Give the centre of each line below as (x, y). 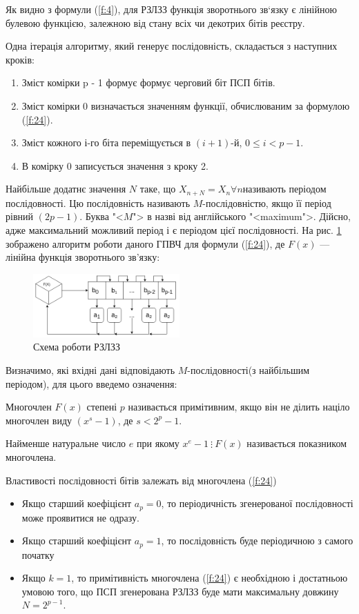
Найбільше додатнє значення (66, 189)
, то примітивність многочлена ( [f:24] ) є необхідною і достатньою (210, 578)
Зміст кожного (51, 142)
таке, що (158, 189)
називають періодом (284, 189)
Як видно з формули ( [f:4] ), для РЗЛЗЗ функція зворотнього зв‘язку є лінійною (171, 9)
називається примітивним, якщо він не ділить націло (239, 407)
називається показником (297, 443)
